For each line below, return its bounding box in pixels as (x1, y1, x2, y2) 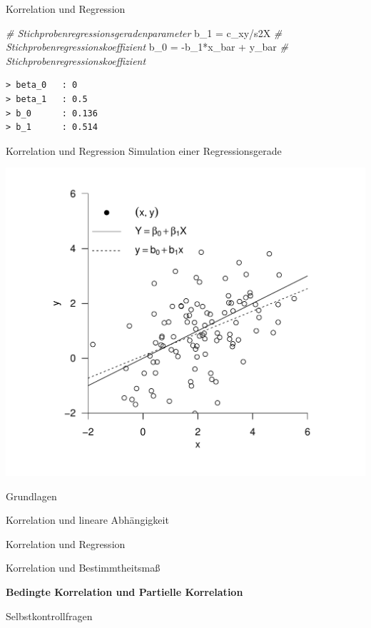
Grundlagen (6, 488, 57, 503)
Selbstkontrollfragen (6, 608, 93, 623)
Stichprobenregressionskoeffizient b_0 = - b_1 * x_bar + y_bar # (6, 39, 288, 54)
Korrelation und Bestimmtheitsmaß (6, 560, 161, 575)
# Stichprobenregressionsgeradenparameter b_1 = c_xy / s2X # (6, 25, 283, 40)
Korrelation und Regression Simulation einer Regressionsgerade (6, 143, 282, 158)
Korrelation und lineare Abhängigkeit (6, 512, 169, 527)
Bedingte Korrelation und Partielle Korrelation (6, 584, 243, 599)
